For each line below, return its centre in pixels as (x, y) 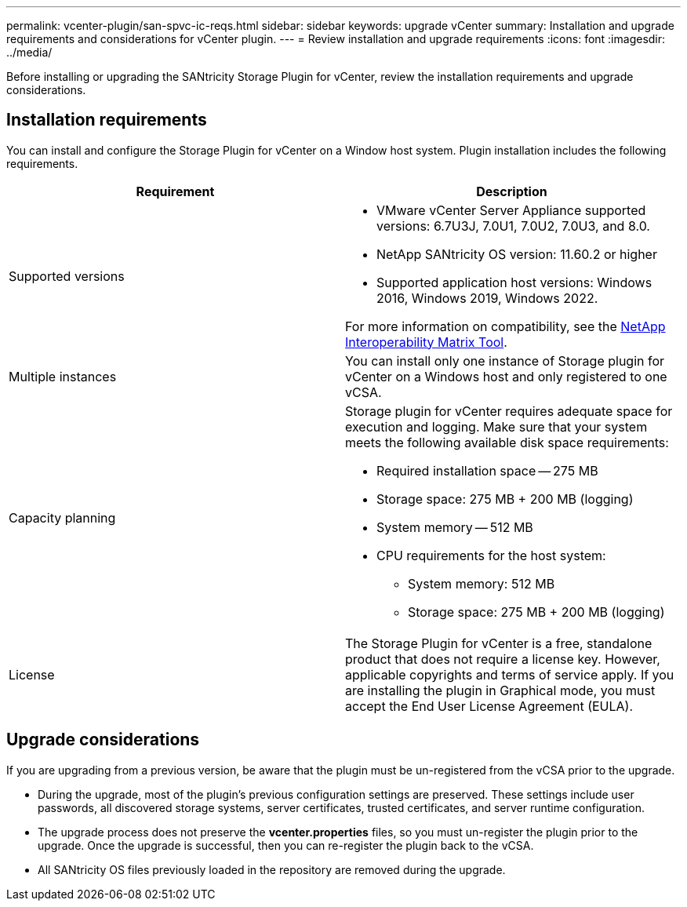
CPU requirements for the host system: (491, 555)
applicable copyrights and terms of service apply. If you (510, 674)
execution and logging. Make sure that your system (496, 426)
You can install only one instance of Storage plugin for (505, 361)
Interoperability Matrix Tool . (426, 342)
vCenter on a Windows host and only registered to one (506, 376)
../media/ (29, 52)
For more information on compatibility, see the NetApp (505, 326)
